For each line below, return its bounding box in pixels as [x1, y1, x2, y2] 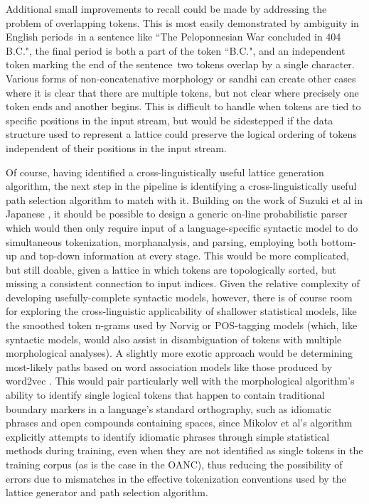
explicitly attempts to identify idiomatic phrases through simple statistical [6, 429, 330, 444]
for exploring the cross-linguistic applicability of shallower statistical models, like [6, 304, 357, 318]
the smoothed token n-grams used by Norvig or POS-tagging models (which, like [6, 318, 358, 333]
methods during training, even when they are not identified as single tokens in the [6, 443, 363, 458]
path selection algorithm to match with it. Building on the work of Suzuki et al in [6, 192, 363, 207]
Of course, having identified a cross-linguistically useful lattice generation [6, 164, 324, 179]
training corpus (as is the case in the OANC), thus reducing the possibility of [6, 457, 343, 471]
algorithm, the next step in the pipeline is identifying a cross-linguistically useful [6, 178, 357, 193]
